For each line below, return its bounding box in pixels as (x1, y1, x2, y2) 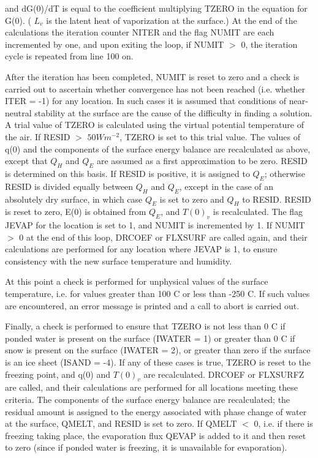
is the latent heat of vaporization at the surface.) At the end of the (46, 13, 297, 26)
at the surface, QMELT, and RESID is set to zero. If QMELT (5, 417, 237, 430)
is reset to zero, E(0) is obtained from (5, 205, 146, 218)
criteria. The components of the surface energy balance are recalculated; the (5, 393, 290, 406)
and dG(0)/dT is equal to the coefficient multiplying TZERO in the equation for (5, 2, 308, 14)
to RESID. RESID (242, 192, 311, 205)
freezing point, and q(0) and (5, 367, 110, 380)
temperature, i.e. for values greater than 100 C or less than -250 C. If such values (5, 287, 310, 300)
